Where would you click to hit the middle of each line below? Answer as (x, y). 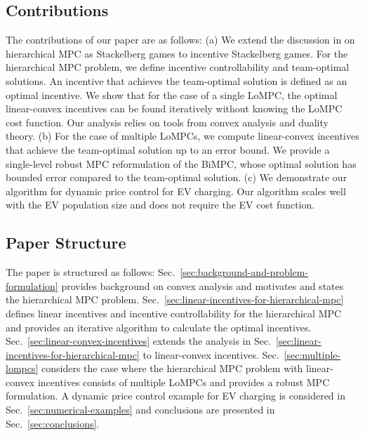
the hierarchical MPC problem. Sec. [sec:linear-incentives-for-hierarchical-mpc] (175, 299)
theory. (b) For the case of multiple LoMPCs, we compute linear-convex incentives (182, 136)
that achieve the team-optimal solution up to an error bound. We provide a (168, 149)
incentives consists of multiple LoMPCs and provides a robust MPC (184, 382)
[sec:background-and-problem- (244, 272)
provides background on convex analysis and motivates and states (203, 285)
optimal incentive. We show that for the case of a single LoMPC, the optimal (172, 94)
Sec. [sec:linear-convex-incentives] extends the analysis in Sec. (139, 341)
